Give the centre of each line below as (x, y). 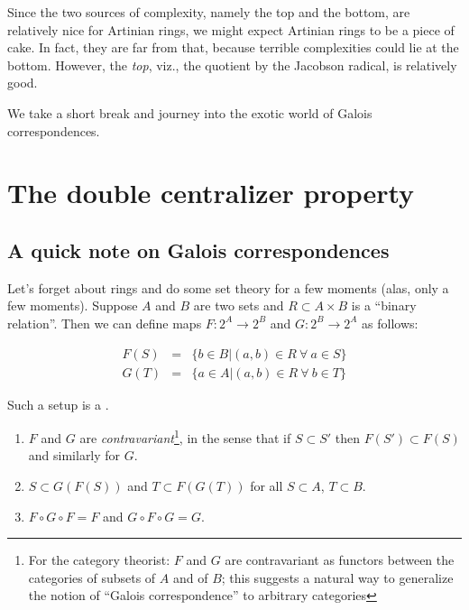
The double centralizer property (211, 193)
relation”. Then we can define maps (105, 323)
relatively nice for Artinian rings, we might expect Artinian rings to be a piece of (231, 29)
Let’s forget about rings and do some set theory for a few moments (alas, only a (228, 287)
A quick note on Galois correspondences (198, 250)
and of (190, 577)
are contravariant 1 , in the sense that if (185, 436)
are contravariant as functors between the (340, 560)
